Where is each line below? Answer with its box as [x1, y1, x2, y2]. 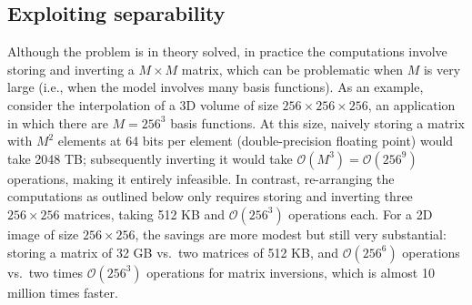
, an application [367, 95, 456, 114]
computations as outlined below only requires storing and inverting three [7, 187, 413, 206]
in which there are [7, 113, 108, 132]
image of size [7, 224, 79, 243]
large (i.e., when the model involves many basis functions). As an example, [7, 77, 424, 97]
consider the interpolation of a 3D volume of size [7, 95, 278, 114]
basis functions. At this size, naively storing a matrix [170, 113, 465, 132]
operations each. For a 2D [288, 204, 433, 223]
